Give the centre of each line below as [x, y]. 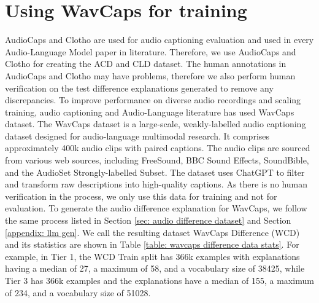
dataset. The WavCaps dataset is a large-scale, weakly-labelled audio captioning [156, 124]
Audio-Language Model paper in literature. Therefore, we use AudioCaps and [151, 51]
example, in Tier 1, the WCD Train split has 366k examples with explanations [152, 256]
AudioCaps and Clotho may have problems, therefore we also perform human [150, 75]
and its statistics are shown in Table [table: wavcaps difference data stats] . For [152, 244]
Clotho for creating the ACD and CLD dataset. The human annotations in [146, 64]
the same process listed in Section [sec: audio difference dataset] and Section [148, 220]
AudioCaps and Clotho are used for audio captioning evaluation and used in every [159, 40]
